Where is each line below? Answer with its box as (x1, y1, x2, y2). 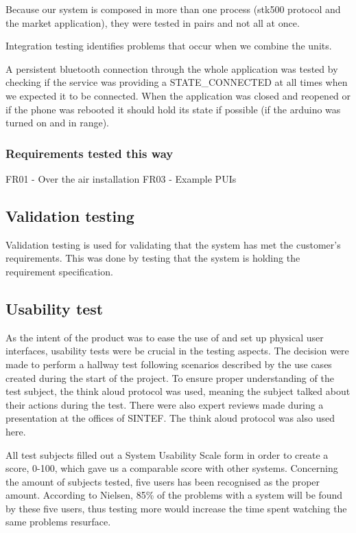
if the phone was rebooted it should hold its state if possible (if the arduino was (5, 102, 341, 116)
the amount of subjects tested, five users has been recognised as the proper (5, 474, 320, 488)
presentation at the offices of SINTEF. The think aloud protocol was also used (5, 411, 335, 425)
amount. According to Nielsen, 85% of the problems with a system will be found (5, 488, 343, 502)
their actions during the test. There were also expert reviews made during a (5, 397, 324, 411)
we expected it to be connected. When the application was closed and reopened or (5, 88, 351, 102)
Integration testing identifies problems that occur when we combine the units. (5, 38, 332, 53)
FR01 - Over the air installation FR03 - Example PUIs (5, 171, 237, 185)
